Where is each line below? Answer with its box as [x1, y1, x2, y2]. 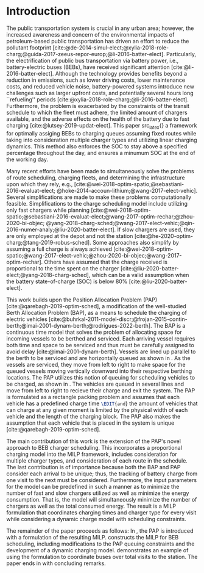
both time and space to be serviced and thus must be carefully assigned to [6, 341, 195, 348]
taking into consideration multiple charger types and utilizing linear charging [6, 136, 197, 143]
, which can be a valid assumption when [88, 271, 189, 278]
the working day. [6, 156, 49, 163]
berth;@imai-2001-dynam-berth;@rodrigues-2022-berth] [6, 322, 151, 329]
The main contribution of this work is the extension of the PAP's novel [6, 438, 181, 445]
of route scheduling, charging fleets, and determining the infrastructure [6, 174, 185, 181]
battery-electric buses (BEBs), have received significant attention [6, 63, 171, 71]
